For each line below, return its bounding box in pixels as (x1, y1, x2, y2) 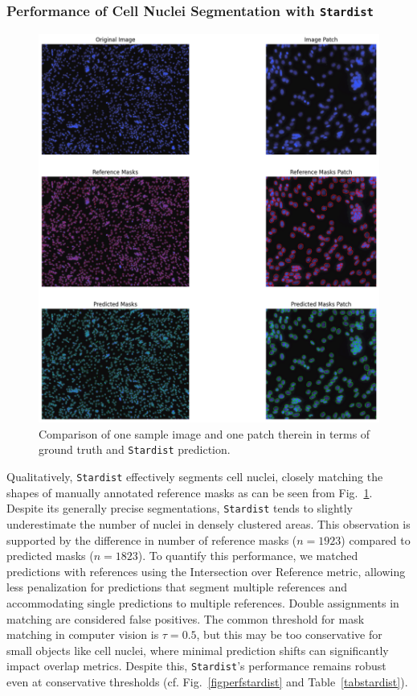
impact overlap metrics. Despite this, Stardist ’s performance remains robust (6, 657, 386, 674)
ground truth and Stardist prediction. (39, 441, 231, 458)
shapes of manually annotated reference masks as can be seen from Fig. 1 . (6, 484, 373, 500)
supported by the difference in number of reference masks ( (6, 531, 297, 548)
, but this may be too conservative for (196, 626, 382, 643)
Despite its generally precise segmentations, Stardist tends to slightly (6, 500, 354, 517)
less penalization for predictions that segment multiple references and (6, 579, 348, 595)
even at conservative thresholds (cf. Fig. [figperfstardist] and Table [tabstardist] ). (6, 673, 408, 690)
